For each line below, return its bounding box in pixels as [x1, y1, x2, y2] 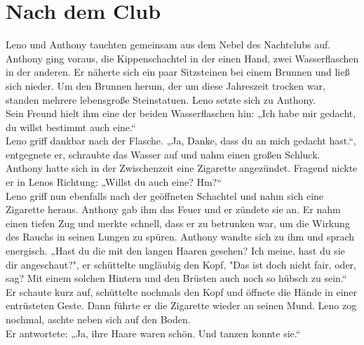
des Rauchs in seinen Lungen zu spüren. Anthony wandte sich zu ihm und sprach [6, 229, 355, 244]
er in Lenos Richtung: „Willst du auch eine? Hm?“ [6, 175, 222, 189]
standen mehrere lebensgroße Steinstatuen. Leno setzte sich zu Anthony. [6, 92, 316, 107]
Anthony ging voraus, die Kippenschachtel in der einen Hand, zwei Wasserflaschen [6, 50, 359, 65]
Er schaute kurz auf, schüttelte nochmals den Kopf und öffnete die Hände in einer [6, 284, 358, 299]
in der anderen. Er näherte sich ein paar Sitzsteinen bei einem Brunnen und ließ [6, 65, 350, 79]
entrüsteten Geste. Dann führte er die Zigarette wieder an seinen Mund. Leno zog [6, 298, 357, 313]
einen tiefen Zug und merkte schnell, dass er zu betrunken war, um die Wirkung [6, 215, 350, 230]
